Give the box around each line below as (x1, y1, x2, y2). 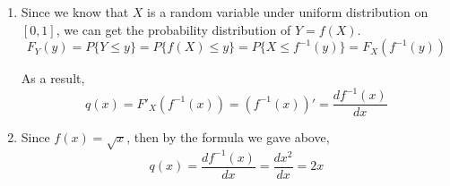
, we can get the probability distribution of (56, 20, 291, 38)
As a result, (21, 69, 85, 88)
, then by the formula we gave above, (126, 128, 330, 147)
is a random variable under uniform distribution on (147, 3, 428, 21)
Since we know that (21, 3, 129, 21)
